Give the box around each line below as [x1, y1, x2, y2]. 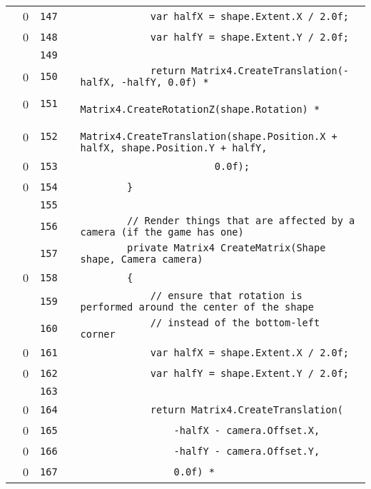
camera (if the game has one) [80, 226, 244, 238]
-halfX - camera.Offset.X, [173, 424, 320, 436]
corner [80, 328, 116, 340]
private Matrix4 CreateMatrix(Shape [127, 242, 326, 253]
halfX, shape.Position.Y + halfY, [80, 142, 268, 153]
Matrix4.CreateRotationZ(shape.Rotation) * [80, 104, 320, 115]
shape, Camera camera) [80, 253, 203, 265]
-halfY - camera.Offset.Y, [173, 445, 320, 457]
